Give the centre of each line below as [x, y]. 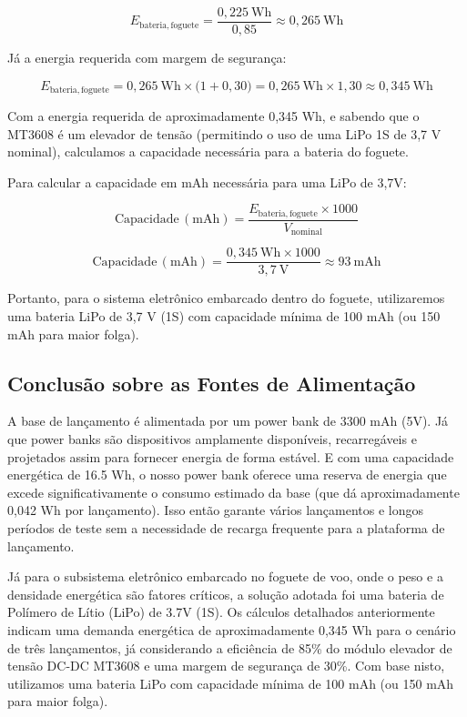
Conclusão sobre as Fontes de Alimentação [212, 383]
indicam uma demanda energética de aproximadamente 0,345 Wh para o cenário [232, 630]
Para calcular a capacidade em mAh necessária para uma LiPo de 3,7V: [207, 182]
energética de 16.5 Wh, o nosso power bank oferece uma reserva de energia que [227, 475]
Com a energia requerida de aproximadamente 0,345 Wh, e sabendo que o [213, 116]
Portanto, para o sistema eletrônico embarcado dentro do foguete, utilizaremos [226, 298]
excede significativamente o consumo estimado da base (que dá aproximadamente [233, 492]
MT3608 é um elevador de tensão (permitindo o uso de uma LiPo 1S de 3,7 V [224, 133]
